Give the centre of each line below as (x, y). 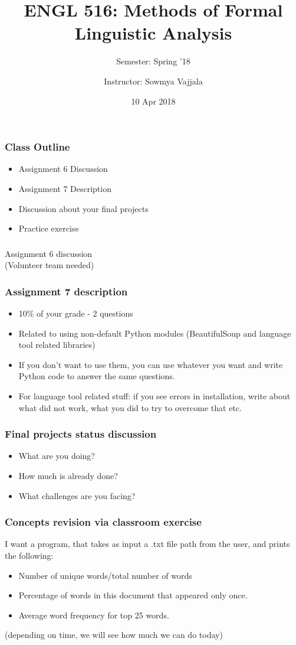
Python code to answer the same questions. (97, 376)
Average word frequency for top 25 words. (94, 615)
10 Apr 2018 (153, 101)
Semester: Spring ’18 (153, 61)
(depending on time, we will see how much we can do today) (114, 635)
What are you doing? (57, 456)
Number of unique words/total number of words (105, 575)
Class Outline (37, 147)
